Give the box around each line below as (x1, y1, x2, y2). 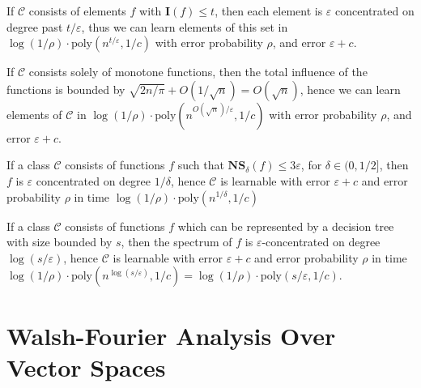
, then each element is (215, 2, 323, 19)
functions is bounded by (6, 80, 125, 97)
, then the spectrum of (121, 233, 232, 250)
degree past (6, 18, 63, 35)
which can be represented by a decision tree (177, 217, 394, 234)
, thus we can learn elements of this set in (81, 18, 288, 35)
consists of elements (28, 2, 126, 19)
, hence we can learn (300, 80, 401, 97)
